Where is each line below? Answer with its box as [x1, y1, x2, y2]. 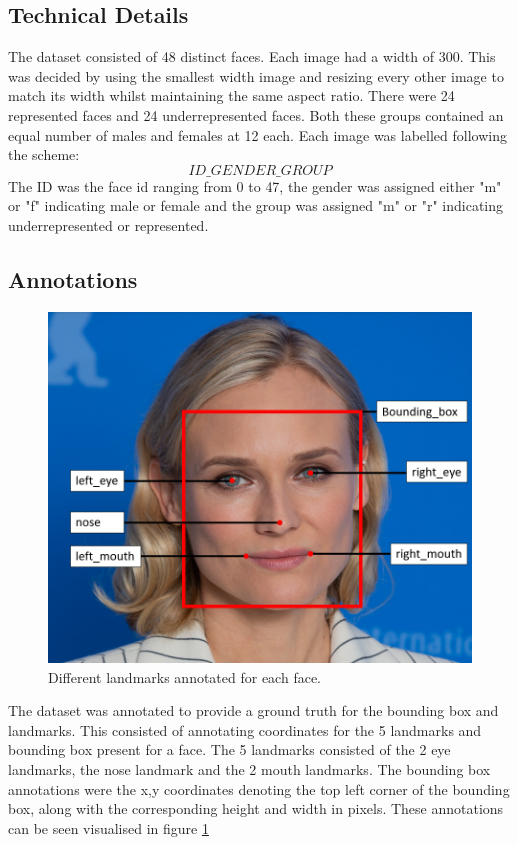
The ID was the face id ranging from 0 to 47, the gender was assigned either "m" [8, 175, 502, 196]
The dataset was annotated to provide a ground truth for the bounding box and [8, 700, 499, 721]
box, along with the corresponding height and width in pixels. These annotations [8, 798, 504, 819]
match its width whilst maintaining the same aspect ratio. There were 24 [8, 85, 455, 106]
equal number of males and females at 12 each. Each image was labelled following [8, 124, 507, 145]
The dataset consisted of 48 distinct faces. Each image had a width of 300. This [8, 46, 496, 67]
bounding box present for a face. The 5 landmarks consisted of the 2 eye [8, 739, 451, 760]
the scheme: [8, 144, 80, 165]
